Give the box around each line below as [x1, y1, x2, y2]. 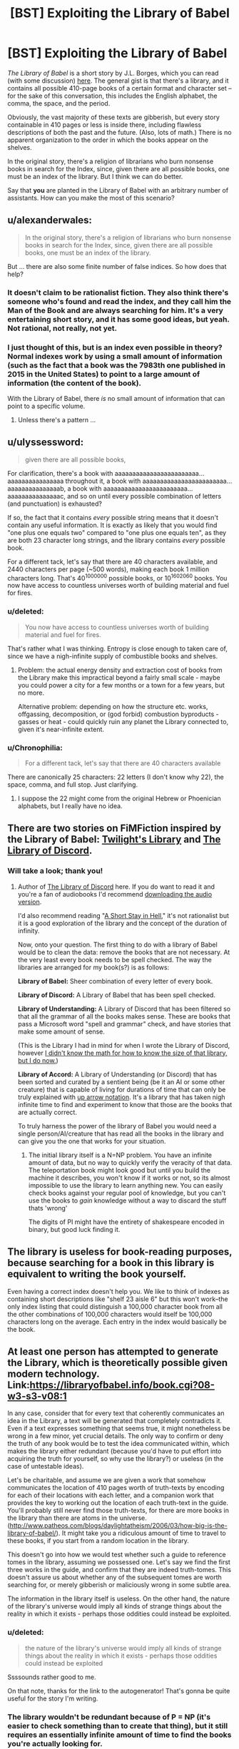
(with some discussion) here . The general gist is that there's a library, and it [7, 76, 230, 85]
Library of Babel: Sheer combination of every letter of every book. [17, 977, 213, 985]
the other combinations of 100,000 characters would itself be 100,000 [7, 1310, 213, 1318]
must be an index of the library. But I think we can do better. [7, 172, 183, 180]
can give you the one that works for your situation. [17, 1136, 166, 1146]
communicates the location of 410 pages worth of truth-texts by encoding [7, 1484, 225, 1492]
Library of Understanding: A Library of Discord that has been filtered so [17, 1004, 230, 1013]
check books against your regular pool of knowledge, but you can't [28, 1188, 226, 1197]
